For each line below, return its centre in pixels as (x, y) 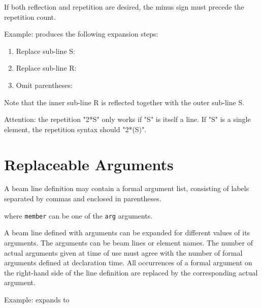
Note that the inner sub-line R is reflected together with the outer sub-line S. (124, 102)
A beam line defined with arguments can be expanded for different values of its (127, 233)
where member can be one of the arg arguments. (78, 215)
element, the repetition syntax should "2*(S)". (75, 129)
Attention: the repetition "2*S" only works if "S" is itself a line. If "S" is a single (127, 119)
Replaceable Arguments (89, 164)
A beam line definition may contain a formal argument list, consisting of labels (127, 188)
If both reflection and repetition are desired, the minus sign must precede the (124, 7)
